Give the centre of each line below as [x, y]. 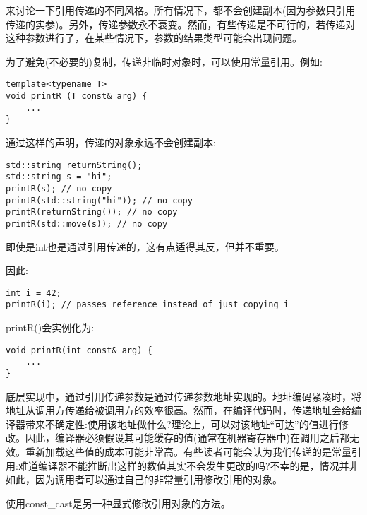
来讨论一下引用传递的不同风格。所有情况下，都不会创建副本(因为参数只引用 [181, 10]
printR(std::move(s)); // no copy [87, 224]
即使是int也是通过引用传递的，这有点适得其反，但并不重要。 [145, 246]
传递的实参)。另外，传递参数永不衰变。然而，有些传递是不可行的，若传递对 [181, 24]
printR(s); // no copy [59, 188]
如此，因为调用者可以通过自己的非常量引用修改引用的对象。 [144, 479]
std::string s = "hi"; [59, 177]
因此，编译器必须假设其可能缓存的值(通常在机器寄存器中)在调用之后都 [187, 438]
